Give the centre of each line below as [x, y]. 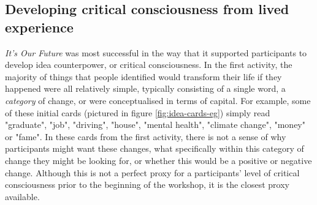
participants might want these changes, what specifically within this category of [155, 148]
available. [22, 196]
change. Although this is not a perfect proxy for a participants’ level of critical [152, 172]
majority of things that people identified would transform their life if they [143, 76]
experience [39, 27]
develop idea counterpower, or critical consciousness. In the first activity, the [149, 65]
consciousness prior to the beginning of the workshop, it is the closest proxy [147, 184]
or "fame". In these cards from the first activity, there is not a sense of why [146, 136]
